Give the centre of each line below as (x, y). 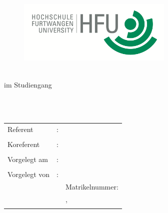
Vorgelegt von (29, 174)
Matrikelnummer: (92, 187)
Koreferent (24, 144)
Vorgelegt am (28, 159)
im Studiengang (28, 84)
